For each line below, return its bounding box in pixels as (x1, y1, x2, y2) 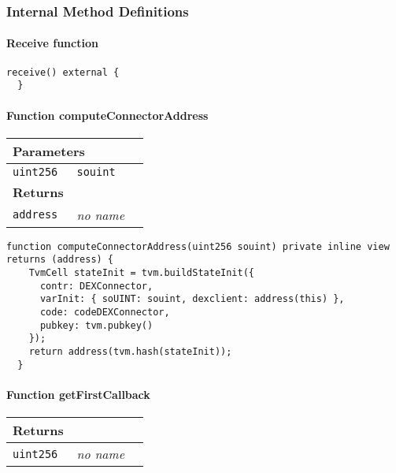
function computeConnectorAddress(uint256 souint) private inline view (6, 240, 390, 252)
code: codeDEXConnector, (39, 307, 170, 318)
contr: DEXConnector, (39, 280, 154, 292)
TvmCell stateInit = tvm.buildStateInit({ (28, 267, 254, 279)
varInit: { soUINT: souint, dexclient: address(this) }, (39, 293, 345, 305)
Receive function (6, 35, 98, 51)
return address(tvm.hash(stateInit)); (28, 346, 232, 357)
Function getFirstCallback (6, 385, 150, 402)
